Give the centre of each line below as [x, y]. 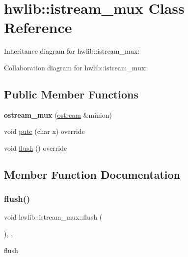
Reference [38, 27]
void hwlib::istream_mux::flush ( [53, 217]
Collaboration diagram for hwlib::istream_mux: [76, 67]
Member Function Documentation [92, 174]
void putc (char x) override [44, 131]
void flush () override [36, 147]
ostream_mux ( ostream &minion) [58, 114]
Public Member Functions [71, 94]
